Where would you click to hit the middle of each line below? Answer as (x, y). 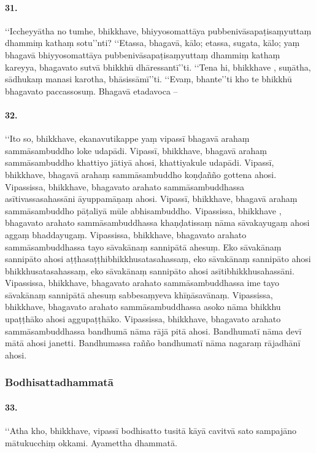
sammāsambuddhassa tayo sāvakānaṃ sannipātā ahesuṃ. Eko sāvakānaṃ (143, 246)
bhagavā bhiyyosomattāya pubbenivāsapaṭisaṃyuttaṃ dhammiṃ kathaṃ (143, 54)
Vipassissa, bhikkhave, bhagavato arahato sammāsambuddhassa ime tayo (142, 283)
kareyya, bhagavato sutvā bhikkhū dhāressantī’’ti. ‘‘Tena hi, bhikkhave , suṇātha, (158, 67)
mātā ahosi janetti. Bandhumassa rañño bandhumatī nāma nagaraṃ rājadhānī (153, 343)
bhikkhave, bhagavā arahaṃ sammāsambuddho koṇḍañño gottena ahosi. (141, 174)
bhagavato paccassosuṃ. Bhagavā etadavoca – (91, 91)
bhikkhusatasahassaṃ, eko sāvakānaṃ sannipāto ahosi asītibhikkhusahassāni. (150, 270)
